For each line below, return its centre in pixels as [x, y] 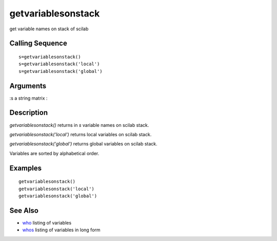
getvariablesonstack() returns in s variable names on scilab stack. [79, 125]
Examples [26, 168]
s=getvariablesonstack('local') [59, 64]
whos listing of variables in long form [61, 230]
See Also [24, 210]
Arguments [28, 86]
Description [29, 113]
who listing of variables [47, 223]
